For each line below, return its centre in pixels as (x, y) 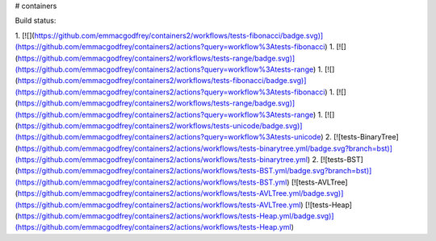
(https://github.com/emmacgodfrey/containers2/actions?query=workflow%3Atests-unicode (168, 137)
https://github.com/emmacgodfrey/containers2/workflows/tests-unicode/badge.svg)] (160, 126)
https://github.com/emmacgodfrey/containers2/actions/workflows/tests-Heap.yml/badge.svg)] (176, 216)
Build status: (36, 21)
